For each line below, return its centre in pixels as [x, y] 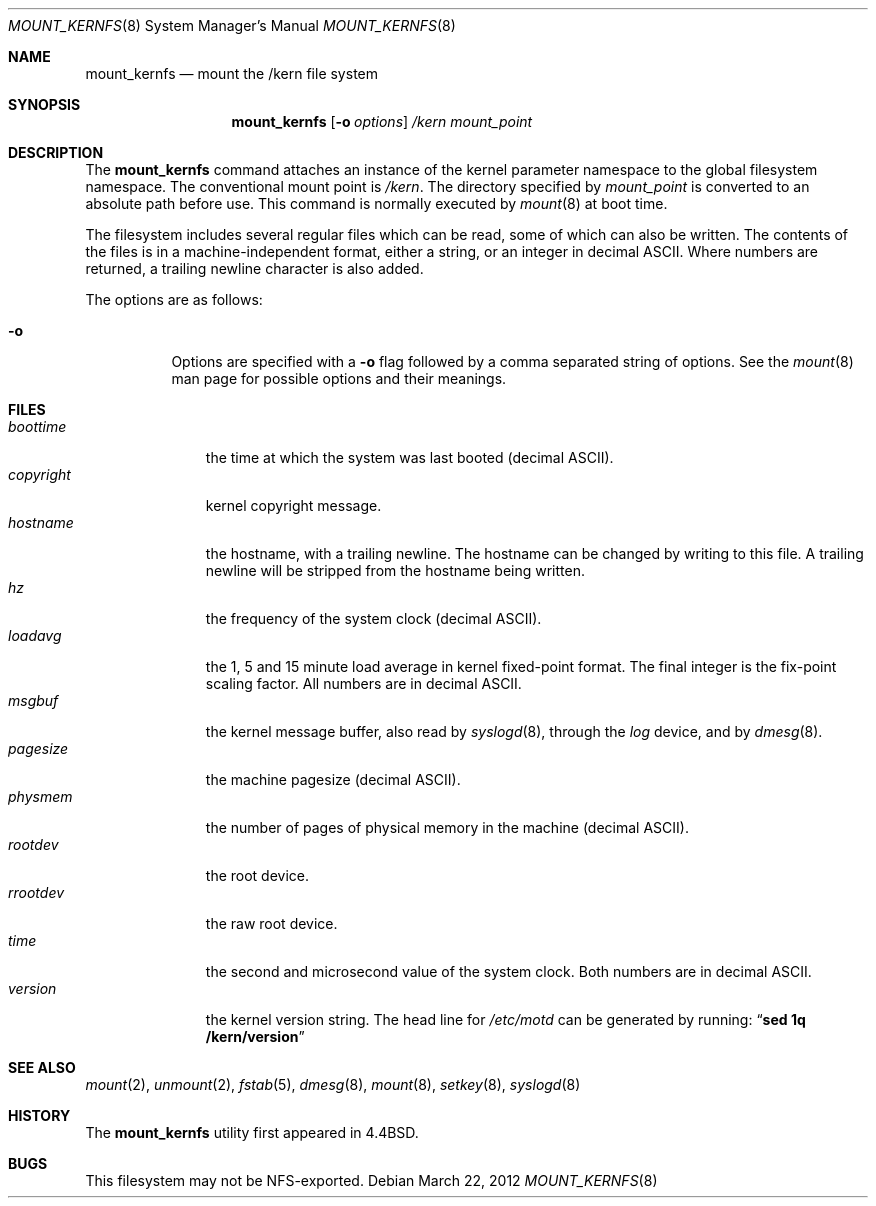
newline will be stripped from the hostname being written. [395, 570]
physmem [40, 796]
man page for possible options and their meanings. [339, 378]
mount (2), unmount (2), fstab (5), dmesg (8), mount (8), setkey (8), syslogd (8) [333, 1084]
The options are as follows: [174, 299]
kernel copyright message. [293, 505]
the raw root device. [271, 923]
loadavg [35, 635]
